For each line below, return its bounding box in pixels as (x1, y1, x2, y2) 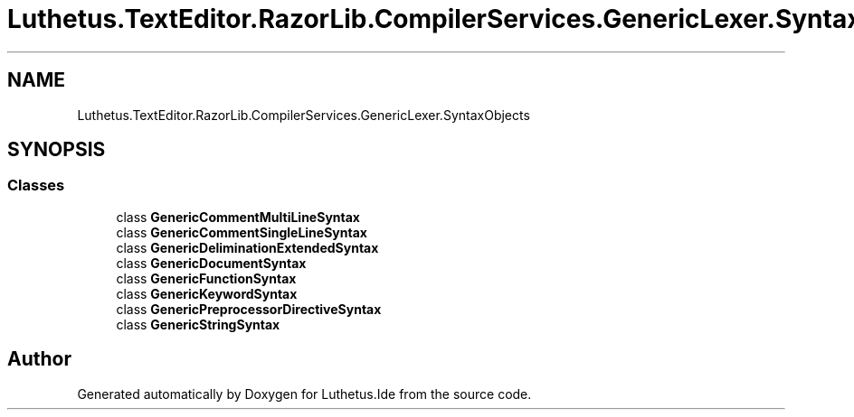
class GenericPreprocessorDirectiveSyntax (116, 301, 382, 317)
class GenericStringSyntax (116, 316, 280, 332)
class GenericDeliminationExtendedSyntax (116, 239, 379, 255)
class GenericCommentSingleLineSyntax (116, 224, 367, 240)
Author (7, 347, 71, 371)
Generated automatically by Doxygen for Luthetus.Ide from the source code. (77, 385, 532, 402)
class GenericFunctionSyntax (116, 270, 297, 286)
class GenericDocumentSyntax (116, 255, 307, 271)
